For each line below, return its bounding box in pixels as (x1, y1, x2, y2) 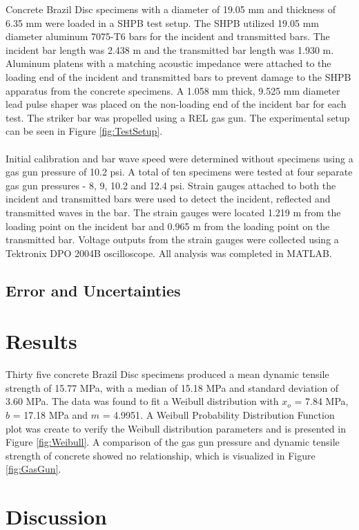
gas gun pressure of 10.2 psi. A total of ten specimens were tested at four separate (6, 164, 353, 179)
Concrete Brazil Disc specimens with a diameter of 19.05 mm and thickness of (6, 2, 336, 16)
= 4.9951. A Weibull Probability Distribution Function (102, 407, 335, 422)
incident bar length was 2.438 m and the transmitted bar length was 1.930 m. (6, 42, 334, 57)
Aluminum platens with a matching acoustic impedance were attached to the (6, 56, 331, 70)
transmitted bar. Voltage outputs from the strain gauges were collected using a (6, 232, 339, 247)
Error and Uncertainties (6, 279, 181, 301)
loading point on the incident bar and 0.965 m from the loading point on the (6, 218, 330, 233)
